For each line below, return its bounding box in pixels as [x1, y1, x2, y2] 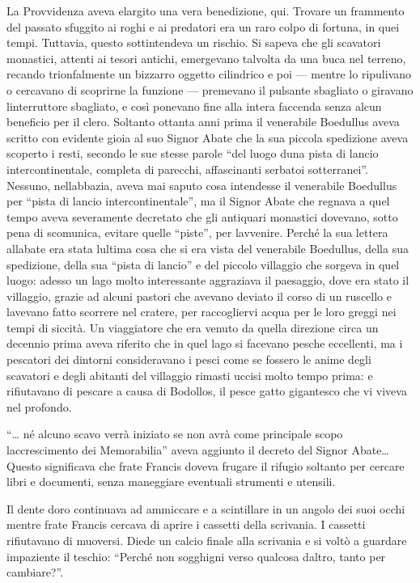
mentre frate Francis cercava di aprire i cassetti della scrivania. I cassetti [6, 516, 366, 533]
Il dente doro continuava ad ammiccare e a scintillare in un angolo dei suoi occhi [6, 500, 405, 517]
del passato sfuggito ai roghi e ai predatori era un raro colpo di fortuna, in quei [6, 18, 400, 35]
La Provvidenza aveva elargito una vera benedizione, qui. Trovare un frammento [6, 2, 405, 19]
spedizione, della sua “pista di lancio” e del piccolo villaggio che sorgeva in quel [6, 256, 400, 272]
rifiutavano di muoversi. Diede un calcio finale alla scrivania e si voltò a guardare [6, 532, 407, 548]
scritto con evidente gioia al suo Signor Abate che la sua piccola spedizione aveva [6, 129, 409, 146]
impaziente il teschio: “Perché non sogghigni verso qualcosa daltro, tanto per [6, 547, 386, 564]
